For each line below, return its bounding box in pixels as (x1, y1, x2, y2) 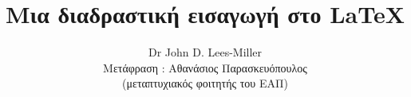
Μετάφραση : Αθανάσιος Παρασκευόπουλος (103, 59, 307, 76)
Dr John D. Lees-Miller (148, 44, 263, 60)
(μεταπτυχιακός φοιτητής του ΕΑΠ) (122, 75, 288, 91)
